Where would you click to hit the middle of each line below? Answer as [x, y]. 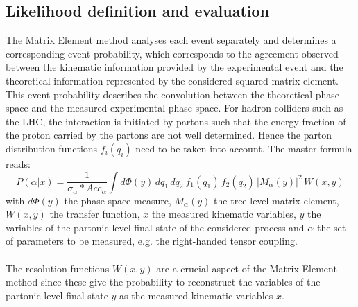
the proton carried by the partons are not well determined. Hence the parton [169, 135]
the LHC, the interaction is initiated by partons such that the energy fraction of [176, 121]
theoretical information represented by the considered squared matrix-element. [172, 80]
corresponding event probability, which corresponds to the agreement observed [172, 53]
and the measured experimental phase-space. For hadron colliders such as [187, 108]
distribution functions [52, 148]
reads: [18, 163]
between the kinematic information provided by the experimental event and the [174, 67]
